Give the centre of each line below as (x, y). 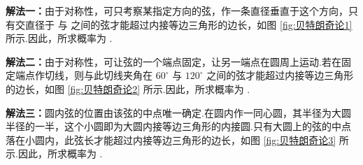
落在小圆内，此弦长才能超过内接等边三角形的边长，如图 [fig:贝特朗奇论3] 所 (177, 139)
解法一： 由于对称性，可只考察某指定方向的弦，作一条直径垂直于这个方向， (177, 10)
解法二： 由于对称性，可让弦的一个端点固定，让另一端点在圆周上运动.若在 (173, 61)
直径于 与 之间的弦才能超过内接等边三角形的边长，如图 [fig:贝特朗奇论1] (188, 24)
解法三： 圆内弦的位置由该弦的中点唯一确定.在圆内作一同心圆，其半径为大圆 (178, 112)
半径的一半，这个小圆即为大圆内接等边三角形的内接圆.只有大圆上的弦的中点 (178, 126)
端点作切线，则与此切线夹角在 (84, 75)
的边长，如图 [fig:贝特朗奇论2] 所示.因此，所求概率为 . (128, 88)
